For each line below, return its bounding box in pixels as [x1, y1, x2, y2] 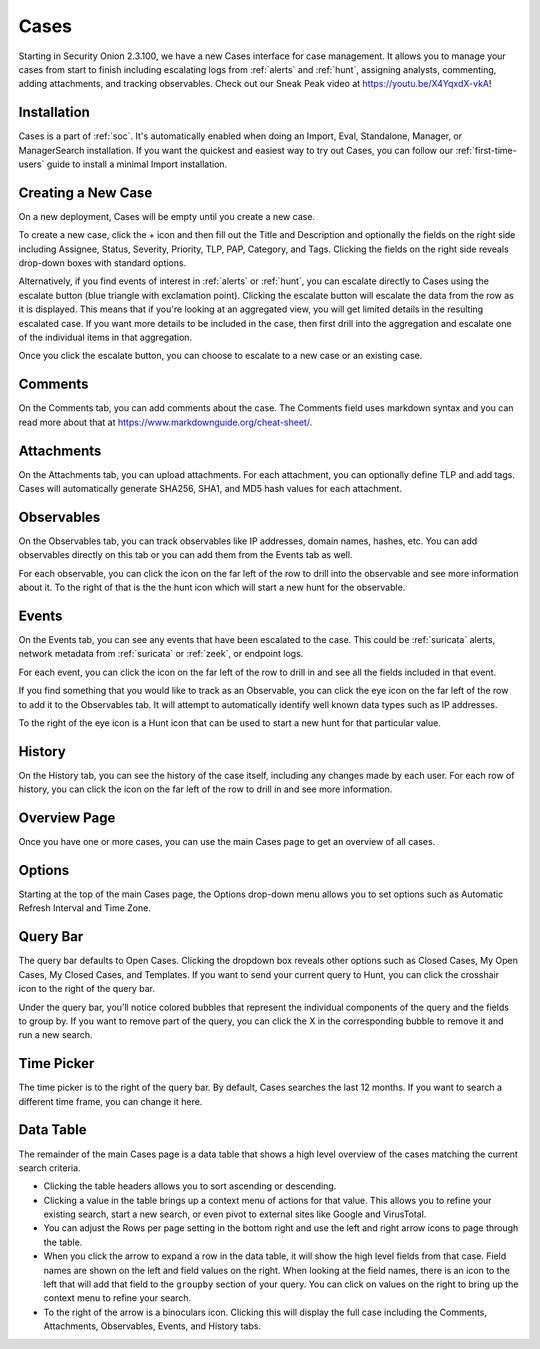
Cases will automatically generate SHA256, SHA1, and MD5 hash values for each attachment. [18, 483, 402, 495]
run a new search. [18, 1029, 94, 1041]
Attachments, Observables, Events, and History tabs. [43, 1320, 262, 1332]
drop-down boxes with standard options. [18, 257, 187, 269]
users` [18, 158, 45, 170]
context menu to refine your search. [43, 1292, 192, 1304]
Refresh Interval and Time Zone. [18, 902, 152, 914]
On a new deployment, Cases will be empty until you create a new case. [18, 210, 315, 222]
